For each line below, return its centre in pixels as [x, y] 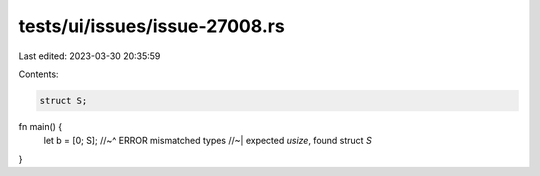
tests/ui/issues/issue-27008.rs [151, 26]
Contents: [38, 74]
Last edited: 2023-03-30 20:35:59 [89, 56]
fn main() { [40, 126]
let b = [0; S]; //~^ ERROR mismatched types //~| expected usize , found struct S [207, 141]
